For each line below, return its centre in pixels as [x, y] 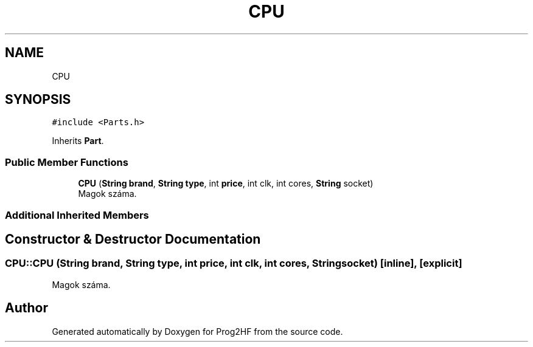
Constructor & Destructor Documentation [133, 239]
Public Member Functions [67, 162]
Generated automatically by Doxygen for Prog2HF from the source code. [197, 331]
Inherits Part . [78, 141]
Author [26, 308]
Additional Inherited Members [77, 215]
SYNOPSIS [38, 100]
